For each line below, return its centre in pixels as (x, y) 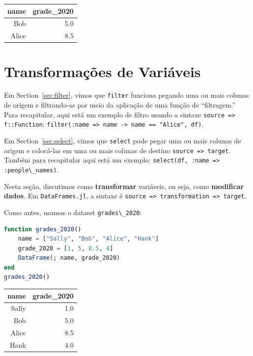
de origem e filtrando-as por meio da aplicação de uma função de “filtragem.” (120, 105)
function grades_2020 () (43, 229)
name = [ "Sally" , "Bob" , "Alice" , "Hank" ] (88, 239)
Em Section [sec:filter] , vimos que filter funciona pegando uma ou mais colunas (126, 95)
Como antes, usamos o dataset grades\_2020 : (73, 212)
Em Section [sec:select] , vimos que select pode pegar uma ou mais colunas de (123, 140)
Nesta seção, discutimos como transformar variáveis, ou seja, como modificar (124, 186)
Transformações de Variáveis (102, 71)
